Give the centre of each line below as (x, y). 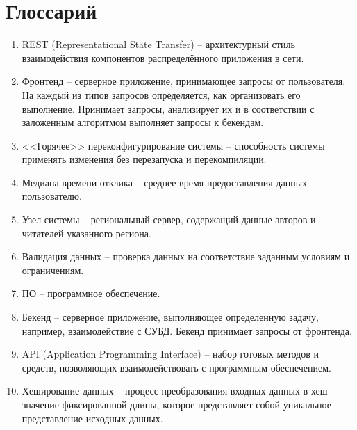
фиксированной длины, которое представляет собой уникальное (197, 404)
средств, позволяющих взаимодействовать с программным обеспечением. (176, 367)
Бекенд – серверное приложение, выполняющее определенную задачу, (170, 317)
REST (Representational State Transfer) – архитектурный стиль (158, 44)
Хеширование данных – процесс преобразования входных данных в (165, 391)
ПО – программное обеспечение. (91, 293)
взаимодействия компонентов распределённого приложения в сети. (163, 57)
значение (40, 404)
